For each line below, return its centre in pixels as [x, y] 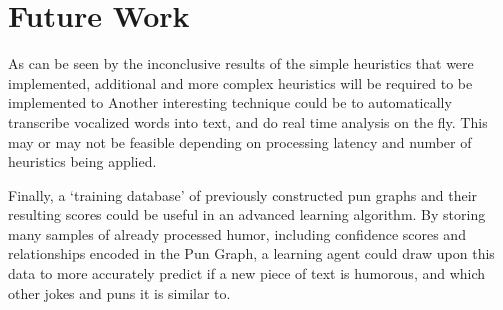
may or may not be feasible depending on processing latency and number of [240, 141]
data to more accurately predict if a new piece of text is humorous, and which [247, 273]
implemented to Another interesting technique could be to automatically [230, 102]
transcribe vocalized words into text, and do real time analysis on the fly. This [248, 121]
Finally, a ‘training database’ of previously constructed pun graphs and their [243, 194]
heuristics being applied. [82, 161]
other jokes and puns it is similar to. [119, 292]
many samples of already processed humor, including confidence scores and [237, 233]
